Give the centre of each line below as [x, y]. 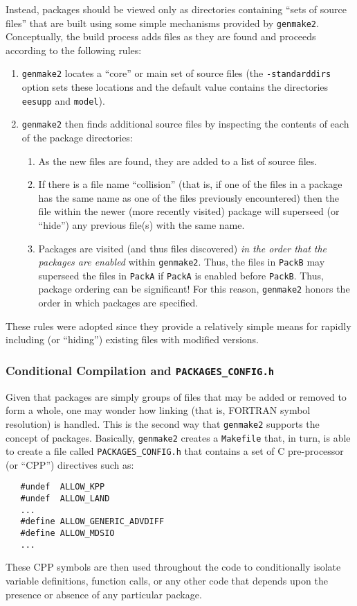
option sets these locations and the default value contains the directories [175, 87]
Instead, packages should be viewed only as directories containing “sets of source [176, 9]
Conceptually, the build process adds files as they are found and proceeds [161, 36]
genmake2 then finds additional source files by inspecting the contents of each [185, 124]
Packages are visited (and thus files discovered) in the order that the [183, 248]
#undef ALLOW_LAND [65, 499]
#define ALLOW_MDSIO [67, 534]
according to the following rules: [74, 50]
